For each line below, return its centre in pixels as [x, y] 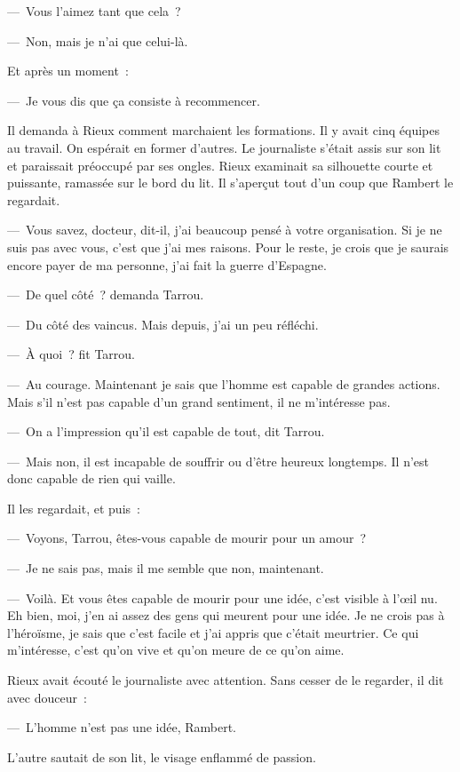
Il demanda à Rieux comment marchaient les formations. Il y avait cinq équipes [223, 130]
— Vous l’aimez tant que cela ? [94, 11]
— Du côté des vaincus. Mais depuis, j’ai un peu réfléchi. [163, 324]
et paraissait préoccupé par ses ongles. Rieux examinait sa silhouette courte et [220, 165]
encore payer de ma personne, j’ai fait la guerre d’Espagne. [167, 264]
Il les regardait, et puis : [74, 508]
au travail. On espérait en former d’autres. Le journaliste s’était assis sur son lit [224, 147]
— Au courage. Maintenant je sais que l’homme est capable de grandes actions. [224, 383]
